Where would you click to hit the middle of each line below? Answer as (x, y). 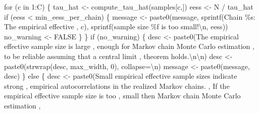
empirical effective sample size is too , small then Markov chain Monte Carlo (122, 96)
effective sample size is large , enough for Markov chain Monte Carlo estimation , (129, 46)
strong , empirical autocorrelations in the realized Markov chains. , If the (117, 85)
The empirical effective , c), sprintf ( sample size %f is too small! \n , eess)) (116, 26)
